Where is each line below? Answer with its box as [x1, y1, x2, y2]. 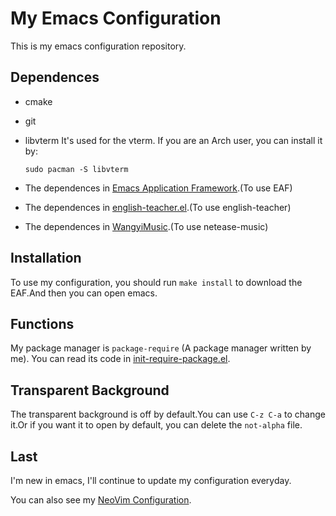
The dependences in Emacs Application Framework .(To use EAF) [24, 182, 293, 194]
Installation [10, 250, 82, 267]
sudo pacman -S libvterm [24, 164, 129, 174]
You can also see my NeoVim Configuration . [10, 494, 192, 506]
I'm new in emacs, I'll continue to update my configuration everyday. [10, 475, 292, 486]
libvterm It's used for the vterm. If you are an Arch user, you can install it [24, 134, 323, 146]
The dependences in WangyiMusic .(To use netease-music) [24, 220, 269, 232]
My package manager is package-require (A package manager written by [10, 342, 312, 354]
